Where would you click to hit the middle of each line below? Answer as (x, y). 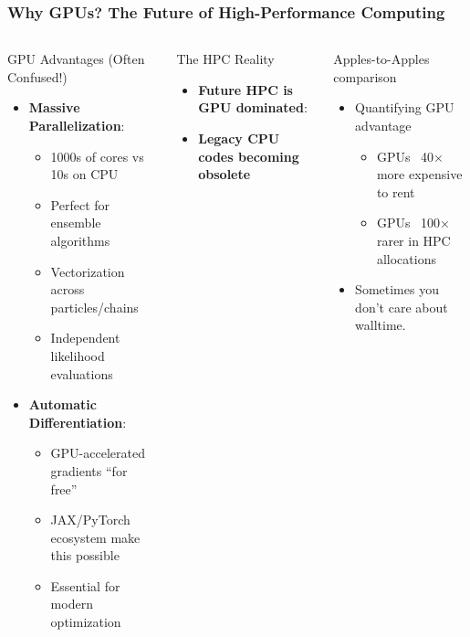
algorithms (80, 240)
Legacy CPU (239, 138)
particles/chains (94, 307)
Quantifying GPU (405, 107)
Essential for (85, 585)
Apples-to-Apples (381, 59)
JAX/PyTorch (90, 520)
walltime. (381, 325)
